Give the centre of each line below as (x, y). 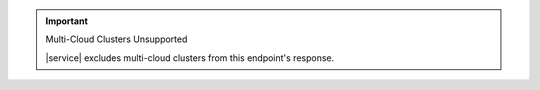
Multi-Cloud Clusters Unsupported (116, 39)
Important (67, 21)
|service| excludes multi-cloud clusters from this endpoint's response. (190, 57)
